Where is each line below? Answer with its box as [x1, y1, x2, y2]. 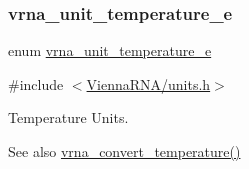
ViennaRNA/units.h [86, 73, 211, 94]
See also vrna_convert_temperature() [8, 141, 241, 161]
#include [8, 73, 64, 94]
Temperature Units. [8, 107, 129, 128]
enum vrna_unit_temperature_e [8, 40, 212, 61]
